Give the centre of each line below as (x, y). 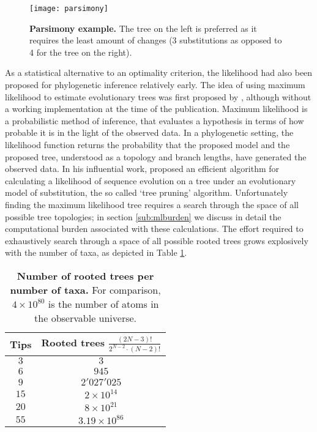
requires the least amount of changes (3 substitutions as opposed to (156, 40)
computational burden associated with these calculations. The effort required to (154, 229)
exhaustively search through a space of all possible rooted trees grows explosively (157, 240)
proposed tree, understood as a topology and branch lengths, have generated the (156, 156)
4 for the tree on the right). (81, 52)
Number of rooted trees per (85, 275)
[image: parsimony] (69, 9)
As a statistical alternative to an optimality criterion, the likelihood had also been (159, 73)
